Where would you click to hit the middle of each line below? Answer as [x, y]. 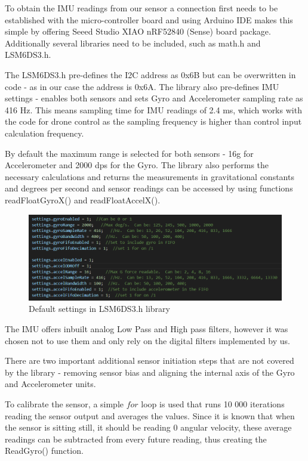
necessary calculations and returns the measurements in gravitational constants [150, 176]
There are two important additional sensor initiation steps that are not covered [150, 361]
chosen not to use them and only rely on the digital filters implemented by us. [147, 340]
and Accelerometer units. [50, 384]
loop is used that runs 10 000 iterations [213, 404]
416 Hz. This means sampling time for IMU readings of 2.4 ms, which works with [153, 109]
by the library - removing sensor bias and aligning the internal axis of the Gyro [150, 372]
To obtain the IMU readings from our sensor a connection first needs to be [141, 8]
